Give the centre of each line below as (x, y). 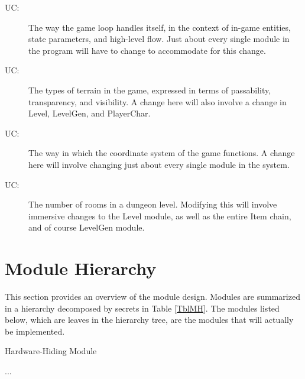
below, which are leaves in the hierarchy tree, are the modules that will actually (149, 320)
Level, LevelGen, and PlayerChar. (90, 113)
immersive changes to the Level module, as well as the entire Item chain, (160, 216)
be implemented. (35, 331)
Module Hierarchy (81, 268)
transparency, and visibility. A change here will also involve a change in (158, 101)
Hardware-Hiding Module (51, 351)
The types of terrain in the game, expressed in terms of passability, (150, 90)
